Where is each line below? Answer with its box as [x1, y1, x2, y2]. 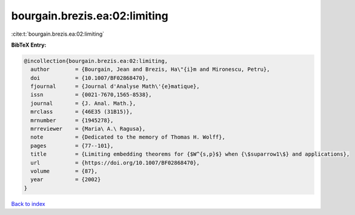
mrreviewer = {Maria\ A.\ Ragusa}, [30, 125, 145, 133]
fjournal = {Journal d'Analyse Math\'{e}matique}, [30, 83, 200, 90]
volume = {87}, [30, 168, 98, 174]
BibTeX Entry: [11, 41, 47, 48]
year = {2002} [30, 176, 101, 183]
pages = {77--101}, [30, 142, 114, 149]
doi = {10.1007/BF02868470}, [30, 74, 149, 81]
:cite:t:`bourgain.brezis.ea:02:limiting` [11, 30, 105, 38]
